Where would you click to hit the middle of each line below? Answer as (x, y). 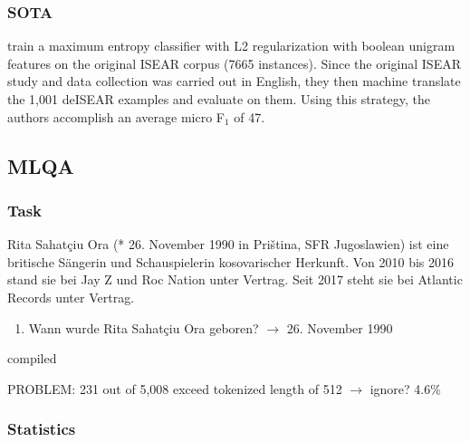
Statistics (42, 429)
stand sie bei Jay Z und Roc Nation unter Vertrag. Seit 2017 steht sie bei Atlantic (235, 279)
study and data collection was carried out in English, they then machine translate (234, 81)
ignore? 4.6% (405, 388)
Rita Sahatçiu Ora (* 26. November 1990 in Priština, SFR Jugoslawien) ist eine (228, 244)
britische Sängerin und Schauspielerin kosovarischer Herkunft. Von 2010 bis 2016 (230, 261)
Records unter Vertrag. (71, 297)
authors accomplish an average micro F (116, 116)
